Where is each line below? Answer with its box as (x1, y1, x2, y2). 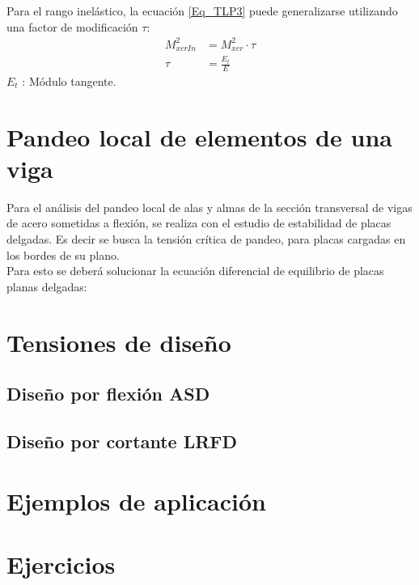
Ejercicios (6, 547, 116, 580)
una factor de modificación (6, 18, 138, 35)
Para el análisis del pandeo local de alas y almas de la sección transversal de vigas (6, 198, 413, 215)
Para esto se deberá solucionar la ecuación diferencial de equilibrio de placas (6, 262, 384, 279)
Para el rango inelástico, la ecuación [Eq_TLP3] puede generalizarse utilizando (6, 2, 398, 19)
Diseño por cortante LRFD (6, 429, 238, 453)
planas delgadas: (6, 278, 87, 295)
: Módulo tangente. (22, 72, 116, 89)
